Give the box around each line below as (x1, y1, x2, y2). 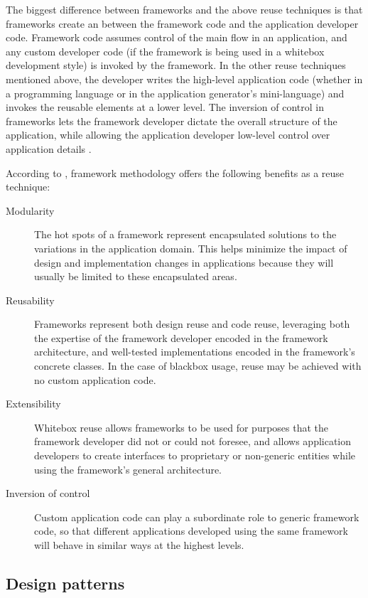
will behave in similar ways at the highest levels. (34, 538, 244, 552)
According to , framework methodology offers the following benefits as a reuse (6, 165, 345, 180)
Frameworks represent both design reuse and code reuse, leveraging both (34, 316, 350, 331)
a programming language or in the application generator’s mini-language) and (6, 85, 345, 100)
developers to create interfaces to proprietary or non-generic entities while (34, 448, 356, 463)
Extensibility (6, 396, 61, 411)
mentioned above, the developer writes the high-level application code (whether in (6, 71, 363, 86)
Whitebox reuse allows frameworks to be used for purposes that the (34, 420, 329, 434)
